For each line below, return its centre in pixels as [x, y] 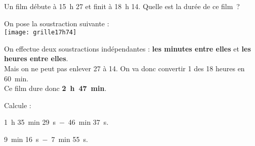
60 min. [16, 78]
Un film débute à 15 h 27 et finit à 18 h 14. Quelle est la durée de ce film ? [122, 6]
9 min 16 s [22, 139]
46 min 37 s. [88, 122]
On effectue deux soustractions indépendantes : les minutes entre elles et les [127, 48]
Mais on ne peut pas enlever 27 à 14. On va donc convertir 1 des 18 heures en [124, 68]
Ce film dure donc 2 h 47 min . [55, 88]
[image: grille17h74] [40, 33]
